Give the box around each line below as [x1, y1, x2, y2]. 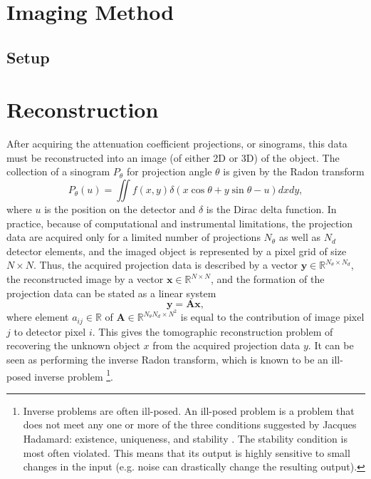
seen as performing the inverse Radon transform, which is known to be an [6, 351, 328, 366]
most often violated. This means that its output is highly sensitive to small [23, 445, 350, 460]
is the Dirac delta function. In [206, 202, 337, 217]
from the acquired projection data [152, 338, 301, 353]
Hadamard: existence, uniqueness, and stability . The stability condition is [23, 431, 348, 445]
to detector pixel [14, 324, 86, 339]
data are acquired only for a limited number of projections [6, 230, 261, 244]
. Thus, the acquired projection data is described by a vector [33, 257, 298, 272]
